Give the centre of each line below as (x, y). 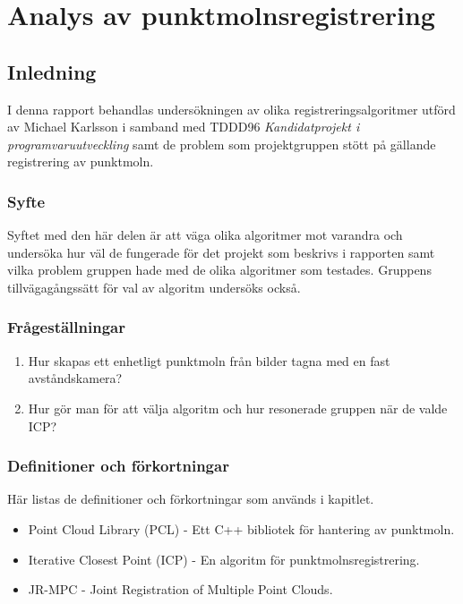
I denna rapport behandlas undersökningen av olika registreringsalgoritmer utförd (231, 109)
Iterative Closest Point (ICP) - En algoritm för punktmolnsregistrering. (224, 559)
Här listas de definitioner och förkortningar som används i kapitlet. (191, 499)
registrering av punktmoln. (81, 162)
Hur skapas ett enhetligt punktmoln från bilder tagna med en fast (209, 360)
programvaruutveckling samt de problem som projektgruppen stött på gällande (222, 144)
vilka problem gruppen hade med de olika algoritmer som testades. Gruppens (219, 270)
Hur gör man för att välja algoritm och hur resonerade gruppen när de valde (238, 408)
